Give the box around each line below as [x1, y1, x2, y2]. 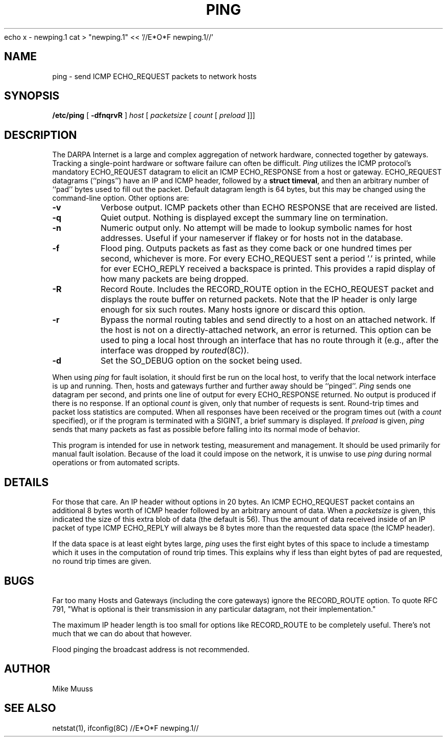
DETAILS [4, 475, 49, 489]
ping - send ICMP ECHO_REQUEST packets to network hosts [52, 71, 257, 81]
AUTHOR [4, 662, 51, 676]
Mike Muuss [52, 684, 93, 693]
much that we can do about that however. [52, 629, 192, 638]
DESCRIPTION [4, 128, 77, 141]
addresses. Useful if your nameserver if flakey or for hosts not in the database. [101, 233, 403, 244]
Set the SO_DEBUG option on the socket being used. [101, 355, 302, 366]
